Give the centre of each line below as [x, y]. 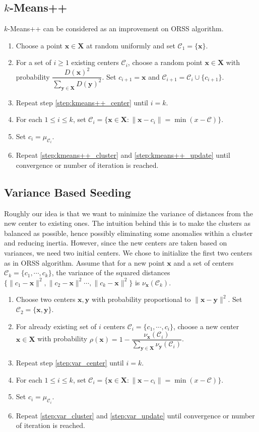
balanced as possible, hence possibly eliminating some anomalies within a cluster [128, 233]
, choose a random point [165, 62]
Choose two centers [46, 299]
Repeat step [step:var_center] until [70, 363]
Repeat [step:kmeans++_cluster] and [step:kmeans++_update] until [123, 155]
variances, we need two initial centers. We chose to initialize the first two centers [128, 253]
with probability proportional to [141, 299]
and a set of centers [204, 262]
